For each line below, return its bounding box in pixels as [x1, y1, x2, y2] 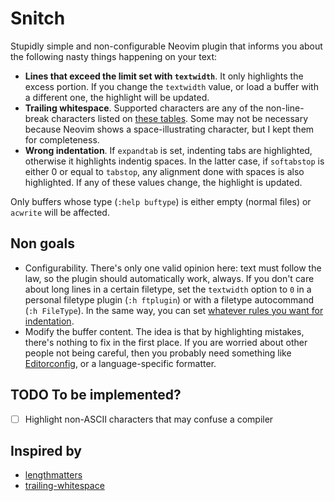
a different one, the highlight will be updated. [24, 91, 210, 103]
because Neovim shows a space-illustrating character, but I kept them [24, 123, 315, 135]
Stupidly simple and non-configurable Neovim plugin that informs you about [10, 40, 323, 52]
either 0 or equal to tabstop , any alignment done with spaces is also [24, 165, 305, 177]
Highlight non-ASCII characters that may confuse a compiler [24, 413, 274, 425]
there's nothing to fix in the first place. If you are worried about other [24, 336, 308, 348]
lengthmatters [24, 469, 83, 481]
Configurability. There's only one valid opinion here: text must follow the [24, 262, 322, 274]
